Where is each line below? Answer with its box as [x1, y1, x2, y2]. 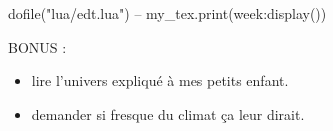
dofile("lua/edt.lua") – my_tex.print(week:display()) [8, 3, 327, 23]
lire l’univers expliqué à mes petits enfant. [31, 70, 289, 91]
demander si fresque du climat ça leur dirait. [31, 103, 305, 124]
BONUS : [8, 36, 67, 57]
